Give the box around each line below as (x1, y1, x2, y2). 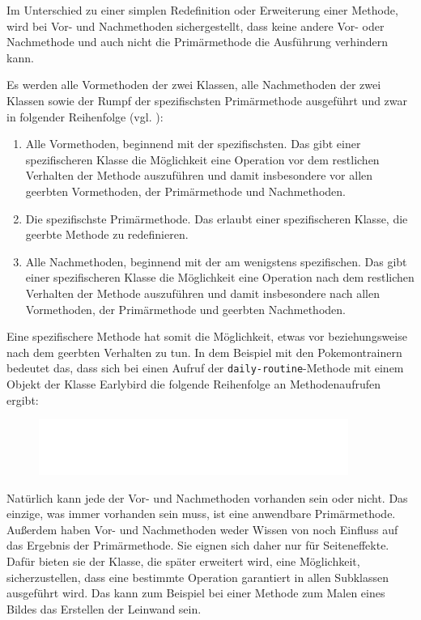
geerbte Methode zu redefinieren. (25, 226, 189, 243)
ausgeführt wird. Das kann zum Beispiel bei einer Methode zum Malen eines (6, 584, 385, 601)
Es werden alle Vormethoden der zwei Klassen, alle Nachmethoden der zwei (6, 76, 381, 93)
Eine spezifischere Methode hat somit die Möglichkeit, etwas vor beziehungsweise (6, 328, 407, 345)
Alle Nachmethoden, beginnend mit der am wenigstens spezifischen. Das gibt (25, 253, 407, 270)
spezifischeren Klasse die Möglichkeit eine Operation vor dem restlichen (25, 151, 380, 168)
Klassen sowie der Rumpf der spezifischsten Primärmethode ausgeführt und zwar (6, 91, 408, 108)
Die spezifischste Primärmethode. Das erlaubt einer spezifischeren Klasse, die (25, 210, 408, 227)
